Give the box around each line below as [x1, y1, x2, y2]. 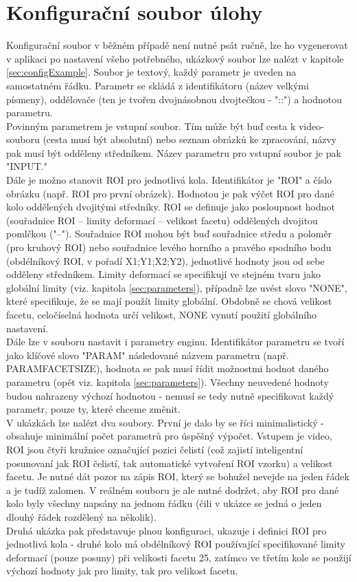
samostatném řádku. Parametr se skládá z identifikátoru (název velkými [6, 78, 309, 92]
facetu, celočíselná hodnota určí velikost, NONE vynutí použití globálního [6, 308, 316, 321]
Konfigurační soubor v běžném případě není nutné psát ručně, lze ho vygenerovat [6, 38, 348, 52]
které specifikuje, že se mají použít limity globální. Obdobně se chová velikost [6, 294, 332, 308]
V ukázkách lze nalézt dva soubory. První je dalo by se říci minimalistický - [6, 415, 324, 429]
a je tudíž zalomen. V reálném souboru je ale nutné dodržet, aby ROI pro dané [6, 482, 339, 497]
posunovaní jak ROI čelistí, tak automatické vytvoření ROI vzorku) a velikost [6, 455, 333, 470]
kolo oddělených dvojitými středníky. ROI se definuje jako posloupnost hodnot [6, 200, 335, 214]
